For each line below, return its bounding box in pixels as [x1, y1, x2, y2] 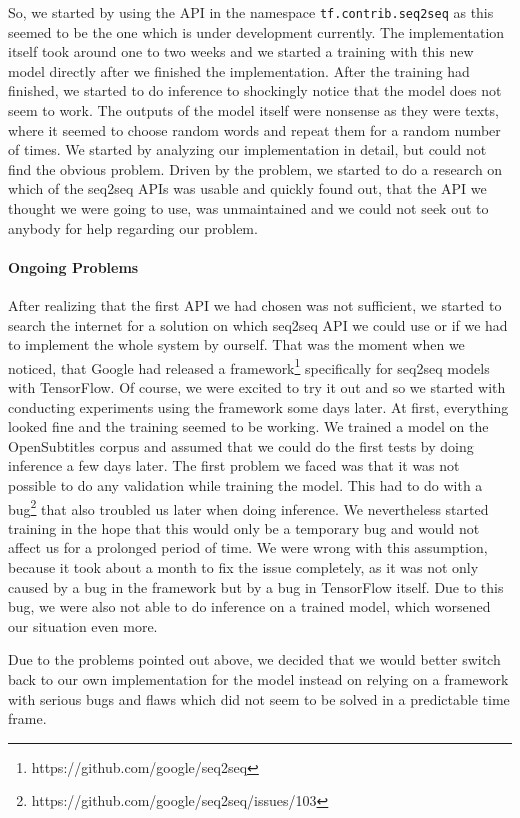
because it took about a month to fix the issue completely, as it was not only [8, 557, 479, 578]
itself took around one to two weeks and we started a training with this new [8, 41, 474, 62]
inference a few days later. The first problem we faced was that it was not [8, 455, 460, 476]
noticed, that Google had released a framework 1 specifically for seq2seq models [8, 354, 490, 378]
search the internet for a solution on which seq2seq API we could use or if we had [8, 314, 508, 335]
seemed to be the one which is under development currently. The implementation [8, 21, 505, 42]
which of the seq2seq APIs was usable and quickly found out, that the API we [8, 178, 487, 199]
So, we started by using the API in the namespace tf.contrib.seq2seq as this [8, 2, 494, 22]
